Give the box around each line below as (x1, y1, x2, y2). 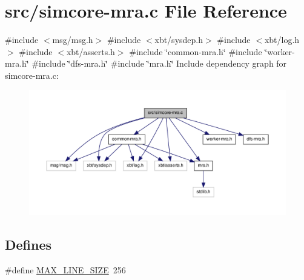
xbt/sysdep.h (154, 33, 203, 46)
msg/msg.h (52, 33, 93, 46)
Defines (5, 235, 52, 253)
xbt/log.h (264, 33, 300, 46)
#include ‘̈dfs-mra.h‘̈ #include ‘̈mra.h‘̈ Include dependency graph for (31, 57, 287, 70)
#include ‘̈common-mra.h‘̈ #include (129, 45, 262, 58)
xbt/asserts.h (66, 45, 115, 58)
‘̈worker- (265, 45, 295, 58)
